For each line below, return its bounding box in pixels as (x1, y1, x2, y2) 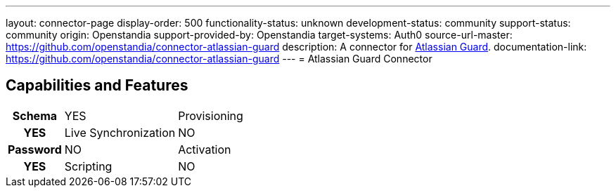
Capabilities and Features (6, 76, 188, 95)
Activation (178, 142, 231, 157)
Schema (12, 108, 58, 123)
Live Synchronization (64, 125, 176, 140)
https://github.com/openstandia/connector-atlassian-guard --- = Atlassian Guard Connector (6, 53, 432, 65)
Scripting (64, 159, 113, 173)
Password (8, 142, 62, 157)
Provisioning (178, 108, 243, 123)
